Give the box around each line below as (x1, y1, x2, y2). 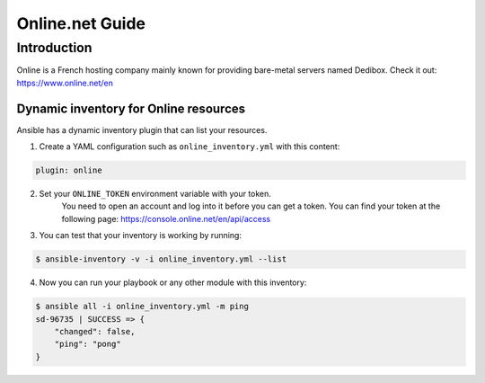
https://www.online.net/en (16, 77, 114, 88)
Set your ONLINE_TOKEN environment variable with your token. (39, 189, 271, 200)
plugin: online (35, 165, 102, 175)
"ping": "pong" (54, 339, 121, 350)
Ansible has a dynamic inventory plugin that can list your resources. (16, 124, 268, 135)
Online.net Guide (16, 13, 146, 33)
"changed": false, (54, 326, 136, 336)
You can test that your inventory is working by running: (39, 230, 242, 241)
